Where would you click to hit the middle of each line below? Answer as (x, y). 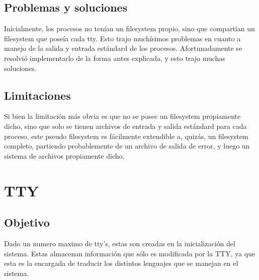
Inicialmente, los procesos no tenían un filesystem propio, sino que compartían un (129, 28)
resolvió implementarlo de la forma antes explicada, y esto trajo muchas (115, 58)
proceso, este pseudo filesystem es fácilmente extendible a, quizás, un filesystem (126, 136)
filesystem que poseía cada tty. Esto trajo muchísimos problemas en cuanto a (122, 38)
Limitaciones (37, 95)
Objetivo (27, 222)
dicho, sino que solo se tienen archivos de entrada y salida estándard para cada (125, 126)
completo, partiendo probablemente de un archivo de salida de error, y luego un (127, 146)
